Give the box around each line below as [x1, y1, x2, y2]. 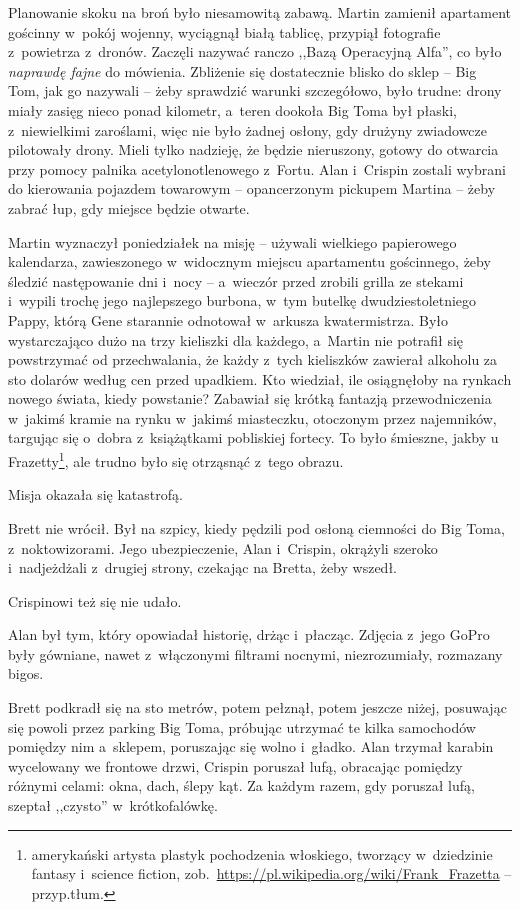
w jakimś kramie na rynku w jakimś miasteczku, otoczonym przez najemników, [8, 407, 497, 428]
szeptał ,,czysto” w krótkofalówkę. [8, 795, 218, 816]
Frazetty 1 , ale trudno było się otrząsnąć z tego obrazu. [8, 448, 344, 471]
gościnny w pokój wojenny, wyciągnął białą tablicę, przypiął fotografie [8, 21, 441, 42]
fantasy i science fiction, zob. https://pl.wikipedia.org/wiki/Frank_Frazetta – [31, 863, 512, 884]
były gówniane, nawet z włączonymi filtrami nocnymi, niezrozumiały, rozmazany [8, 643, 503, 664]
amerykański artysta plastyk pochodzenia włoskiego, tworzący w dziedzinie [31, 843, 493, 864]
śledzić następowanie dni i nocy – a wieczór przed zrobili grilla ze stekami [8, 270, 464, 291]
